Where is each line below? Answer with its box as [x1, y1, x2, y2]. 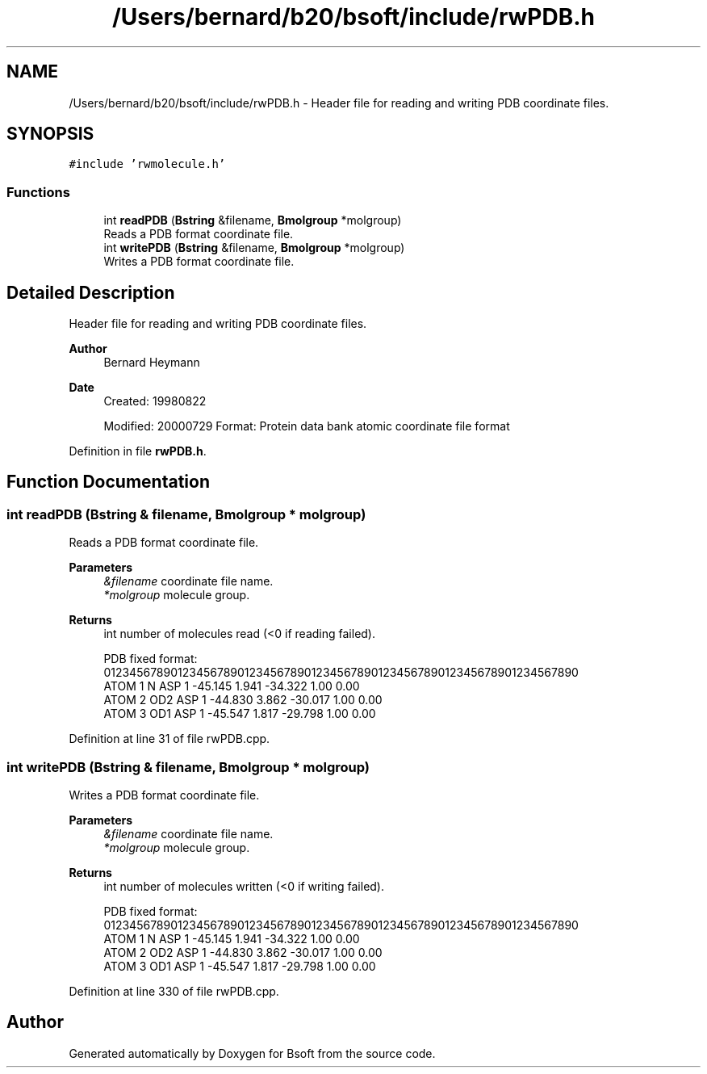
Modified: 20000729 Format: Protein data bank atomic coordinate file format [103, 419, 510, 434]
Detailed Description [6, 282, 175, 303]
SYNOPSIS [6, 124, 94, 145]
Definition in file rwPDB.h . [69, 444, 207, 459]
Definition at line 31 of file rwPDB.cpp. [69, 732, 270, 746]
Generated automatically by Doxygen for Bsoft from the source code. [69, 1046, 436, 1060]
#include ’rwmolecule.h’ [69, 157, 226, 171]
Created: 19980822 [103, 394, 207, 409]
